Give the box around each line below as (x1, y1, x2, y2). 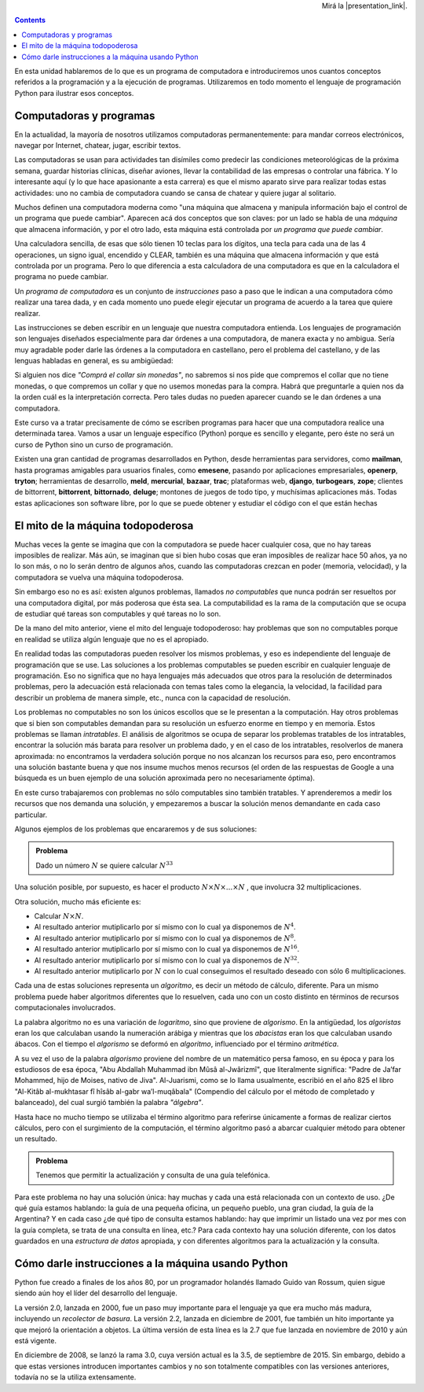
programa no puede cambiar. (14, 272, 109, 282)
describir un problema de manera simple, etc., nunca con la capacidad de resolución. (14, 693, 291, 702)
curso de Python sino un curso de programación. (14, 440, 174, 449)
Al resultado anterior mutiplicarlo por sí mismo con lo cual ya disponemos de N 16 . (34, 944, 300, 954)
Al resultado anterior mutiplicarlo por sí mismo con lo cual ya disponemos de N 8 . (34, 933, 296, 943)
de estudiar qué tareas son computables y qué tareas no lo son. (14, 609, 221, 618)
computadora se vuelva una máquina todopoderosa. (14, 573, 184, 582)
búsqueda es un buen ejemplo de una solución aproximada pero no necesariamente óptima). (14, 773, 316, 783)
